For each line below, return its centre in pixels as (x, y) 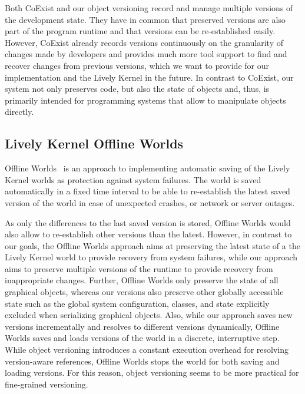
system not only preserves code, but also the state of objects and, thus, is (137, 89)
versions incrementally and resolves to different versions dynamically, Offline (142, 326)
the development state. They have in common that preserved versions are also (145, 19)
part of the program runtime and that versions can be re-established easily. (140, 31)
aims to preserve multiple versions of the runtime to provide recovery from (139, 268)
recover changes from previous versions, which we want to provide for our (137, 65)
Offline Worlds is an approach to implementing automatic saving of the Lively (147, 168)
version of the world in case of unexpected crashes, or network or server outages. (150, 202)
